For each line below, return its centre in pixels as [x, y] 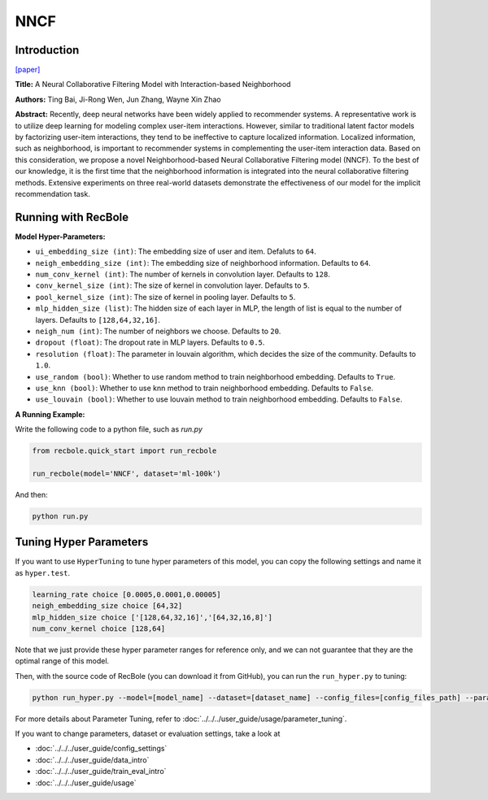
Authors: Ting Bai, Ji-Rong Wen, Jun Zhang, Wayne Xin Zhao [118, 99]
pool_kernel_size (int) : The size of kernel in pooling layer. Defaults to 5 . [166, 297]
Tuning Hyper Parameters [82, 542]
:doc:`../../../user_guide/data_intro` [92, 759]
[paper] [28, 70]
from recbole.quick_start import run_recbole [124, 451]
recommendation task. [53, 193]
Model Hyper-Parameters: [60, 237]
